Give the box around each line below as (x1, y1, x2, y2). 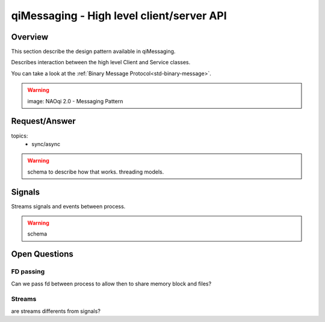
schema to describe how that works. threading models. (27, 168, 164, 175)
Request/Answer (11, 116, 76, 126)
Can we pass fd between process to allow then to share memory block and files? (11, 280, 212, 287)
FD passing (11, 267, 45, 276)
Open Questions (11, 249, 73, 260)
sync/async (31, 140, 60, 147)
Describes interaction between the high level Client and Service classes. (11, 59, 191, 66)
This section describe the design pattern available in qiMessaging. (11, 48, 176, 55)
